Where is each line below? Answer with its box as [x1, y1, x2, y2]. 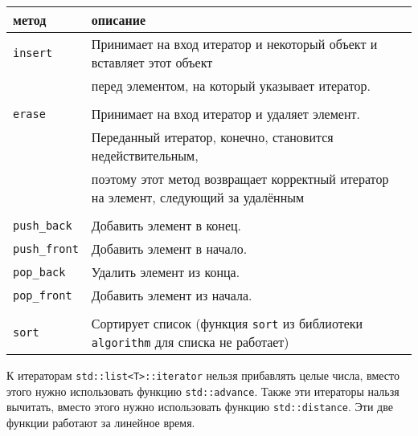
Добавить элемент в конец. [91, 216, 242, 234]
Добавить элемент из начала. [91, 286, 252, 304]
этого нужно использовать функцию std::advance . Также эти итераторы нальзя [6, 382, 400, 399]
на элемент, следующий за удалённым [91, 188, 305, 206]
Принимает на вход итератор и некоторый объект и [91, 35, 378, 53]
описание [91, 10, 146, 29]
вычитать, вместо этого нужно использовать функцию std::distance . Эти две [6, 398, 393, 415]
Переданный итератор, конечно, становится [91, 128, 334, 146]
